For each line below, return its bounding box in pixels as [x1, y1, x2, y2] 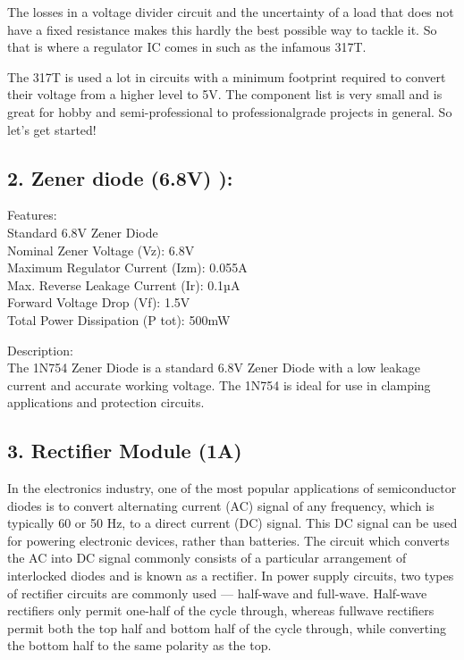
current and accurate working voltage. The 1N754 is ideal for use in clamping [7, 375, 431, 394]
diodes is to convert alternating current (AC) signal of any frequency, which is [7, 496, 434, 514]
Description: [7, 340, 73, 359]
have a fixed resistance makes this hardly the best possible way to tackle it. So [7, 20, 437, 38]
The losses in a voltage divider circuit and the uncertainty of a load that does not [7, 3, 454, 21]
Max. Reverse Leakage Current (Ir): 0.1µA [7, 275, 240, 294]
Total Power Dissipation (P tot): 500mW [7, 310, 231, 329]
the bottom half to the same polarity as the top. [7, 636, 272, 655]
